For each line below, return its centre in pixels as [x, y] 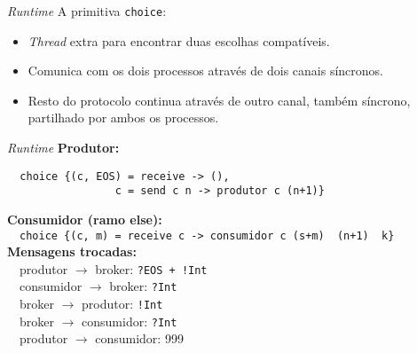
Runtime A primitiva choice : [87, 11]
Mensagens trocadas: [72, 251]
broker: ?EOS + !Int [151, 268]
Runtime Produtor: [63, 148]
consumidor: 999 [139, 338]
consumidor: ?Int [130, 321]
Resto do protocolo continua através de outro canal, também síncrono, [219, 100]
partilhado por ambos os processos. [123, 118]
